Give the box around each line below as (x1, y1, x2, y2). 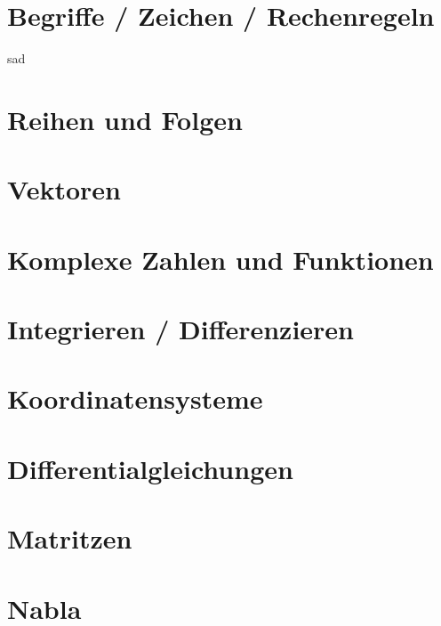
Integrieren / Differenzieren (7, 311, 355, 347)
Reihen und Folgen (7, 101, 243, 137)
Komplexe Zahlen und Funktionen (7, 240, 434, 277)
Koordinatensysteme (7, 380, 263, 417)
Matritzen (7, 520, 132, 557)
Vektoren (7, 171, 121, 207)
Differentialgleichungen (7, 450, 293, 486)
